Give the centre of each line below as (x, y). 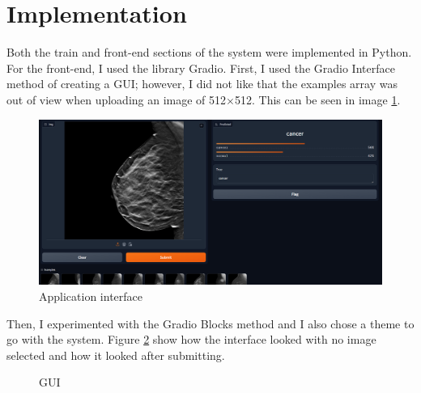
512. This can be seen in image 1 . (317, 99)
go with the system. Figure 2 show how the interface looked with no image (191, 339)
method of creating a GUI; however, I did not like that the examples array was (202, 84)
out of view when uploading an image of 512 (117, 99)
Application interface (91, 296)
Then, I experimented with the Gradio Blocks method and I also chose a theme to (210, 323)
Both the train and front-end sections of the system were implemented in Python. (209, 52)
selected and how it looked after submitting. (116, 355)
